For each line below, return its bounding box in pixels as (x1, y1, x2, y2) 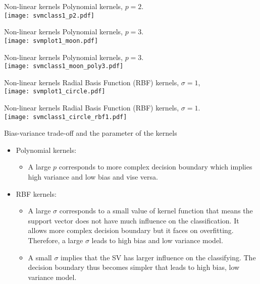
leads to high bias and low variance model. (91, 235, 223, 245)
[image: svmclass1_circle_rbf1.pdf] (4, 113, 127, 121)
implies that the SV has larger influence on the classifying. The (61, 252, 256, 262)
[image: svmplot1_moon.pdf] (4, 37, 98, 44)
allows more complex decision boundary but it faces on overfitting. (28, 225, 234, 236)
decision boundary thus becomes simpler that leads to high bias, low (28, 262, 240, 272)
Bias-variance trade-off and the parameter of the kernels (4, 128, 177, 138)
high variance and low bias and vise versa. (28, 172, 158, 182)
